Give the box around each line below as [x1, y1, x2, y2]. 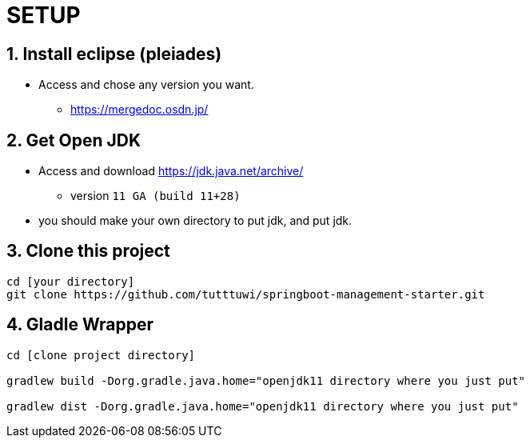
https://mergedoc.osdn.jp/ [70, 102, 209, 117]
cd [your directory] [6, 274, 135, 288]
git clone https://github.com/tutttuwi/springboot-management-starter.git [6, 287, 485, 301]
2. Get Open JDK [6, 130, 141, 150]
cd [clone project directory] [6, 348, 196, 362]
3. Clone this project [6, 241, 170, 262]
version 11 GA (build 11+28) [70, 189, 241, 203]
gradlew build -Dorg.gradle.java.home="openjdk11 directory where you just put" [6, 374, 526, 387]
